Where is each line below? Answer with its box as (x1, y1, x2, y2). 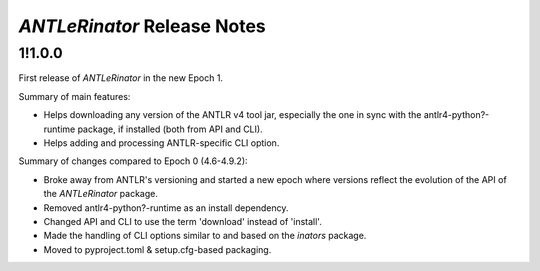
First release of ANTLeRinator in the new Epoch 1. (18, 72, 224, 84)
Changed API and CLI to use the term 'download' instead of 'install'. (43, 215, 322, 227)
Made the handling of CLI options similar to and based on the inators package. (43, 230, 367, 242)
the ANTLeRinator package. (43, 188, 159, 200)
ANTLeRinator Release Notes (18, 15, 267, 37)
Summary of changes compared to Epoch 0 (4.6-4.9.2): (18, 155, 249, 167)
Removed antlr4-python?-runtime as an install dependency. (43, 201, 289, 214)
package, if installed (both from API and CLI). (77, 123, 264, 135)
